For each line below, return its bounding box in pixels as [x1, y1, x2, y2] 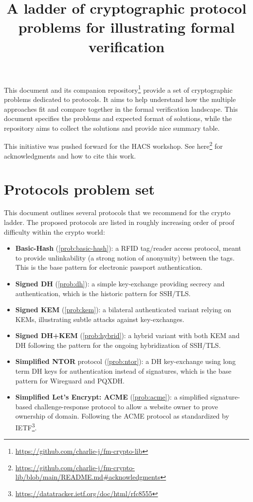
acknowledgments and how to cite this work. [4, 150, 136, 161]
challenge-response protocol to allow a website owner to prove [34, 401, 218, 411]
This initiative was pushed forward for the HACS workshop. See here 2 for [4, 140, 223, 151]
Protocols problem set [4, 179, 155, 199]
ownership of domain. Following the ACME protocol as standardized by [15, 411, 229, 421]
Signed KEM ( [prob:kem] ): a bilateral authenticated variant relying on [15, 304, 231, 315]
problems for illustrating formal [18, 17, 235, 37]
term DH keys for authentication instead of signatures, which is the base [15, 366, 232, 376]
